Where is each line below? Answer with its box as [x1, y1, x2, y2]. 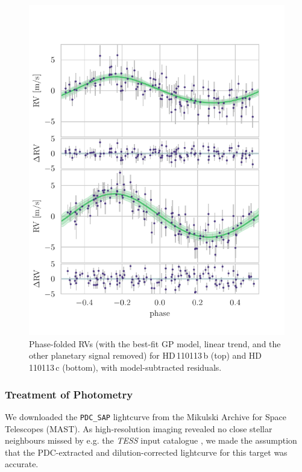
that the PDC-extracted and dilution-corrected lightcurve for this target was [5, 445, 288, 458]
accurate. [5, 458, 39, 470]
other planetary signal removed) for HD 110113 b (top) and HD [29, 349, 262, 362]
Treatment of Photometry [5, 386, 133, 401]
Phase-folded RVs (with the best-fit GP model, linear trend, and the [29, 337, 281, 350]
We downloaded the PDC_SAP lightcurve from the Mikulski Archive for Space [5, 410, 286, 423]
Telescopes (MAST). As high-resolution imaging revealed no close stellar [5, 422, 272, 435]
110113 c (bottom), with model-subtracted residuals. [29, 361, 222, 374]
